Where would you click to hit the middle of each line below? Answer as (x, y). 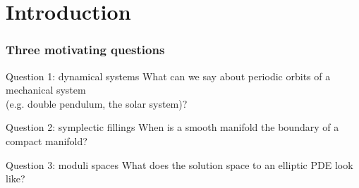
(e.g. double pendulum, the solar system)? (97, 103)
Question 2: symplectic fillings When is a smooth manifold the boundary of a (172, 127)
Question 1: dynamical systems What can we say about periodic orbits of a (168, 76)
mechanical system (46, 90)
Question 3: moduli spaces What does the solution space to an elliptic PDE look (179, 164)
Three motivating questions (85, 50)
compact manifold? (47, 140)
